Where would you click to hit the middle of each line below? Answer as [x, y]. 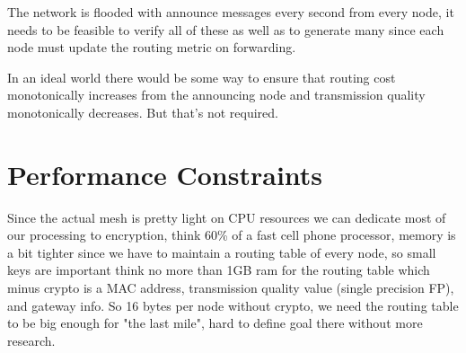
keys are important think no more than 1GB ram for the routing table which [219, 270]
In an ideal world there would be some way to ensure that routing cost [202, 77]
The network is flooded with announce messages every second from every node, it [231, 12]
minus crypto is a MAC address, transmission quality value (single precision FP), [231, 288]
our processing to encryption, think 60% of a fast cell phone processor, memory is [232, 235]
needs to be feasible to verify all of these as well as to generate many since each [226, 29]
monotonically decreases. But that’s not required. [143, 112]
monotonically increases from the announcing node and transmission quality [216, 95]
